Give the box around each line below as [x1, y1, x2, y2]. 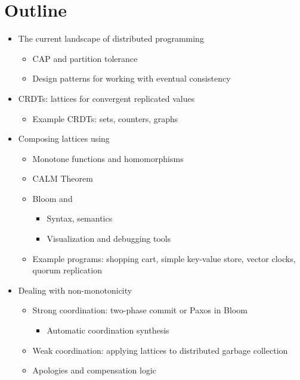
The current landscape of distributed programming [18, 32, 204, 45]
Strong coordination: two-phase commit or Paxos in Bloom [32, 304, 248, 316]
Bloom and [32, 192, 73, 204]
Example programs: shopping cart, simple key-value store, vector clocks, [32, 252, 296, 264]
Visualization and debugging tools [47, 232, 171, 245]
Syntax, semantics [47, 212, 113, 225]
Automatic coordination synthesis [47, 324, 169, 337]
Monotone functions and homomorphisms [32, 152, 184, 164]
